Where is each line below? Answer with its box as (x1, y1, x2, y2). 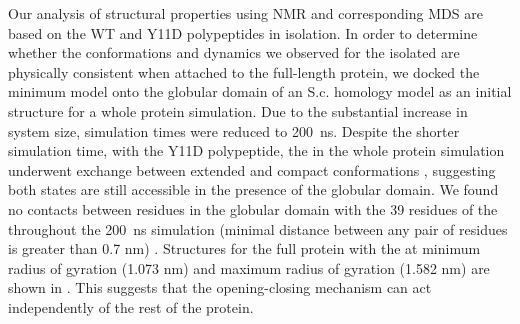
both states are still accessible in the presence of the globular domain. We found (8, 179, 499, 200)
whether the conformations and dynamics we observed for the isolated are (8, 42, 460, 63)
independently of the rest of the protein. (8, 296, 254, 317)
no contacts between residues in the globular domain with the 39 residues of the (8, 198, 498, 219)
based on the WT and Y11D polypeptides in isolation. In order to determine (8, 22, 478, 43)
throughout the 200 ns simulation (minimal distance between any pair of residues (8, 218, 508, 239)
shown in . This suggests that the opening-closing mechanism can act (8, 277, 432, 298)
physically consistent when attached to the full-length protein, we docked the (8, 61, 480, 82)
